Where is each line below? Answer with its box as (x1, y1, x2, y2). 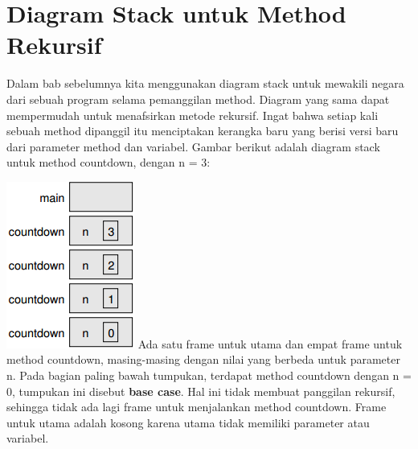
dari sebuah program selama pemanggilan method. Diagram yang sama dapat (6, 90, 390, 107)
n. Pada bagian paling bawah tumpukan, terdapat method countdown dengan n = (6, 367, 412, 384)
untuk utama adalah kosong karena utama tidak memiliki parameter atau (6, 414, 370, 430)
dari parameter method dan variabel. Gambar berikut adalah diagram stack (6, 138, 380, 154)
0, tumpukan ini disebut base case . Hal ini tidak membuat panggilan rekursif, (6, 382, 395, 399)
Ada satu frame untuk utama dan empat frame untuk (137, 335, 403, 352)
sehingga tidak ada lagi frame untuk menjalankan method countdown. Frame (6, 398, 387, 415)
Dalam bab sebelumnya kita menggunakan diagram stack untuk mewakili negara (6, 75, 404, 92)
